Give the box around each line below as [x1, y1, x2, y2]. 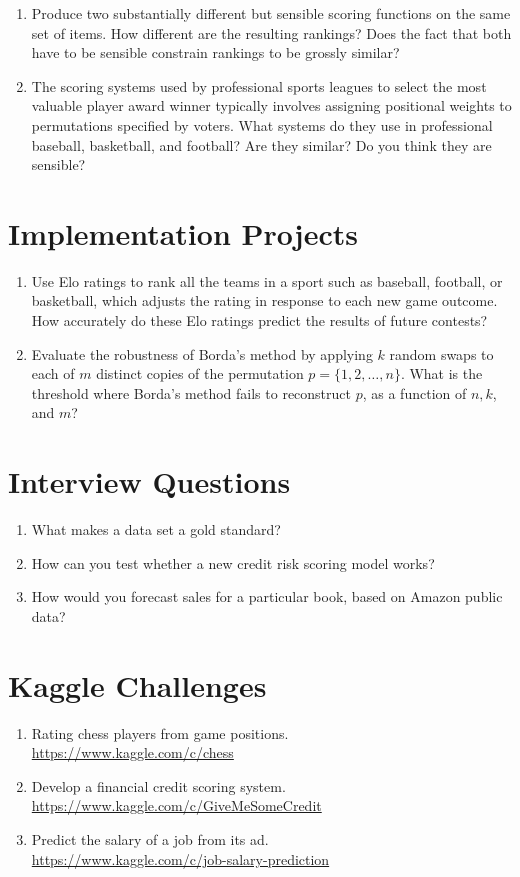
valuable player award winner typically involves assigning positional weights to [31, 95, 512, 116]
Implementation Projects [8, 212, 358, 253]
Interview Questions [8, 461, 291, 502]
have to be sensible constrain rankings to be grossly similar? [31, 42, 400, 63]
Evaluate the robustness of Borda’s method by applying [31, 343, 373, 364]
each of [31, 363, 75, 384]
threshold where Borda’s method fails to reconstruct [31, 382, 351, 403]
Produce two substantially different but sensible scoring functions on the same [31, 3, 511, 23]
